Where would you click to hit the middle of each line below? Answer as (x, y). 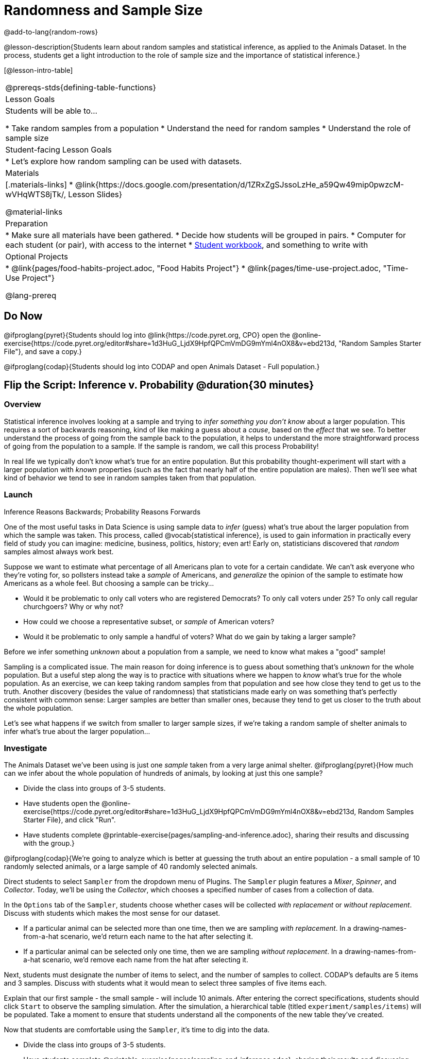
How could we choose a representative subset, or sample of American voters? (149, 621)
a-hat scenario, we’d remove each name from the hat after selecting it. (136, 960)
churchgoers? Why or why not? (73, 606)
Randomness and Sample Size (103, 10)
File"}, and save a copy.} (43, 351)
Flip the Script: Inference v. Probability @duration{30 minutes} (159, 385)
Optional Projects (37, 256)
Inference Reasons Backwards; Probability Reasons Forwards (102, 512)
